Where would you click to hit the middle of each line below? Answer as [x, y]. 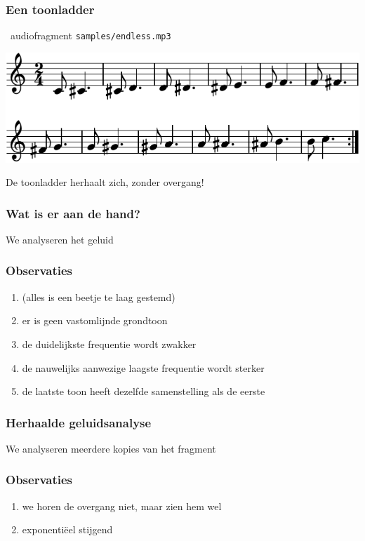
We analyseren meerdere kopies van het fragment [111, 448]
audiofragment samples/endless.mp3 [91, 35]
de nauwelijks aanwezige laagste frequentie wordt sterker [143, 367]
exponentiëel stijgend [67, 529]
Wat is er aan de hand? [73, 213]
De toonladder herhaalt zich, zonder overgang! [105, 182]
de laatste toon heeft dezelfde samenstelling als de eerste [144, 391]
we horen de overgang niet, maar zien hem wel [122, 506]
